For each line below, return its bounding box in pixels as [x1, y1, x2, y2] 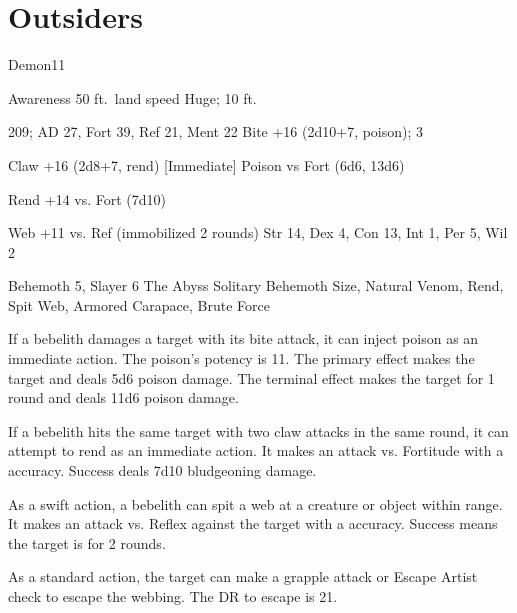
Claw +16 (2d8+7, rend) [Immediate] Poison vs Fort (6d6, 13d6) [8, 154, 405, 175]
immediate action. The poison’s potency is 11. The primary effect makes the [8, 348, 475, 369]
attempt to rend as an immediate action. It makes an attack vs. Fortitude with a [8, 440, 504, 461]
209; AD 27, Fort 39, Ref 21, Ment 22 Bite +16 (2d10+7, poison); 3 [8, 121, 424, 142]
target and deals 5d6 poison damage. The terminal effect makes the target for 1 [8, 367, 495, 388]
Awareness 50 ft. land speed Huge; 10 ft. [8, 87, 257, 108]
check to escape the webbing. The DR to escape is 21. [8, 586, 338, 606]
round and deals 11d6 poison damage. [8, 387, 239, 408]
